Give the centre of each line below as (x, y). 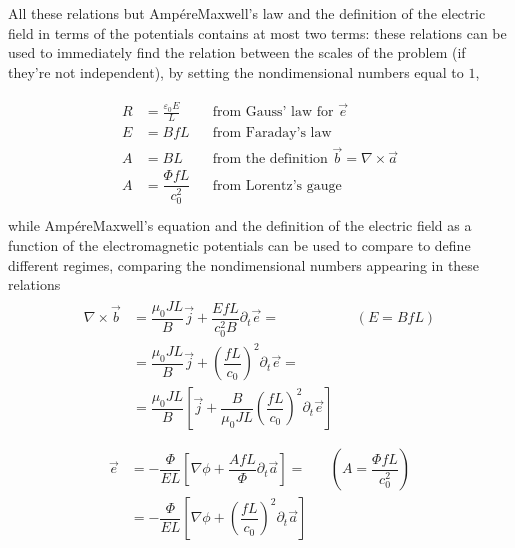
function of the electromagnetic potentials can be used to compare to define (239, 245)
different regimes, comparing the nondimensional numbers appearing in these (244, 264)
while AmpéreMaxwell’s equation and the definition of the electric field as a (240, 225)
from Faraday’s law (272, 132)
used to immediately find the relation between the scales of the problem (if (237, 52)
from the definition (270, 159)
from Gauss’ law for (273, 112)
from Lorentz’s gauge (277, 185)
